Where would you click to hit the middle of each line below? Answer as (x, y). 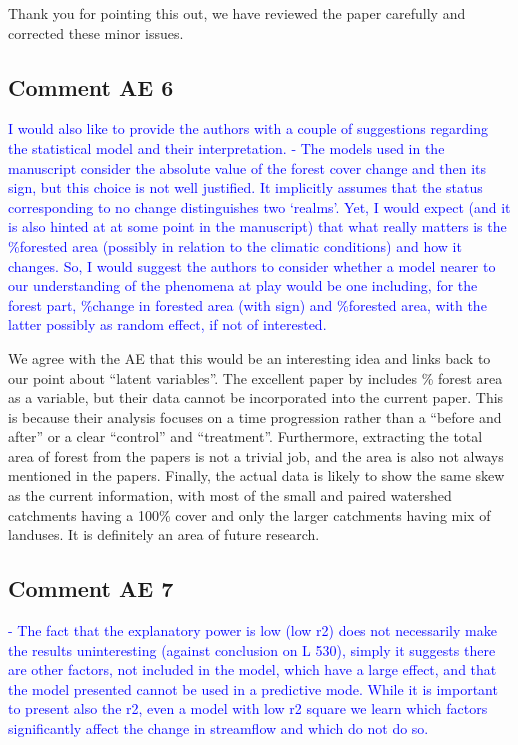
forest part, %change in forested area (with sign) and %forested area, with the (247, 304)
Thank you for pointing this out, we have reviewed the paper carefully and (237, 13)
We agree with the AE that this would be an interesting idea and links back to (249, 357)
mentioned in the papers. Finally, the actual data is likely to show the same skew (256, 475)
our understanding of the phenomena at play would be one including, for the (243, 285)
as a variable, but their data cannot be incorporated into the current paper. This (256, 397)
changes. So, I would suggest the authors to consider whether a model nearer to (252, 265)
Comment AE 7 (91, 588)
